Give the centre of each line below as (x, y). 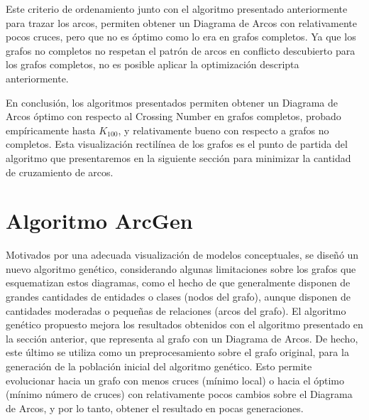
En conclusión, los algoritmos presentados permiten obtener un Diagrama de (172, 102)
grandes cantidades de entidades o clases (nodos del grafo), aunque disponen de (178, 297)
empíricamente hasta (51, 130)
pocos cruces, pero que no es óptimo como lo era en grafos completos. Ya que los (181, 37)
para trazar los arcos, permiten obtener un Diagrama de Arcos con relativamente (182, 22)
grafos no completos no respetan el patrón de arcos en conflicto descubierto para (181, 50)
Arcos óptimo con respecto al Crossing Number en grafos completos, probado (174, 116)
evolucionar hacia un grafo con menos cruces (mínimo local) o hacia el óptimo (175, 380)
